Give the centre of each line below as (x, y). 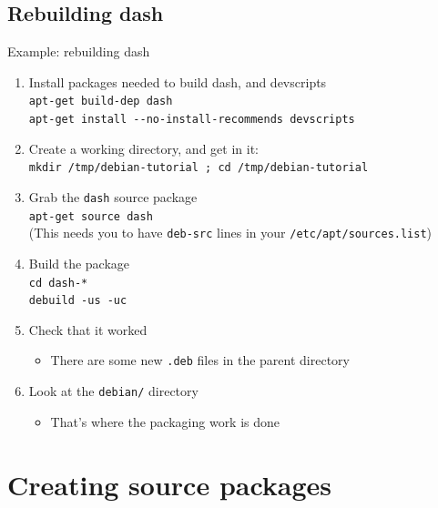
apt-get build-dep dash (101, 102)
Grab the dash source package (113, 196)
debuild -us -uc (78, 301)
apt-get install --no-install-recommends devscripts (192, 120)
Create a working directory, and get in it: (143, 148)
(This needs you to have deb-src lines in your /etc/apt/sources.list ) (230, 233)
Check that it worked (88, 329)
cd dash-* (58, 283)
